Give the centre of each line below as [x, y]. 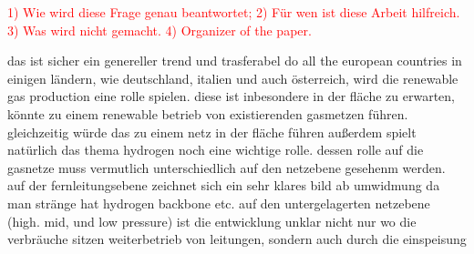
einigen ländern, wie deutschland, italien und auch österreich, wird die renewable [233, 78]
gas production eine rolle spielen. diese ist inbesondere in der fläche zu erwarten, [231, 96]
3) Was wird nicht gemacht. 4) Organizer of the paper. [160, 30]
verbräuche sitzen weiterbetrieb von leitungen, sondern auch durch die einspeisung [237, 239]
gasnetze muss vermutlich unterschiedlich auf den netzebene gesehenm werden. [227, 167]
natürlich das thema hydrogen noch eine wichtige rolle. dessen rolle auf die [216, 150]
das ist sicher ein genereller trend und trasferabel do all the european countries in [235, 61]
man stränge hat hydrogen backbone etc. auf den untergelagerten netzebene [219, 203]
